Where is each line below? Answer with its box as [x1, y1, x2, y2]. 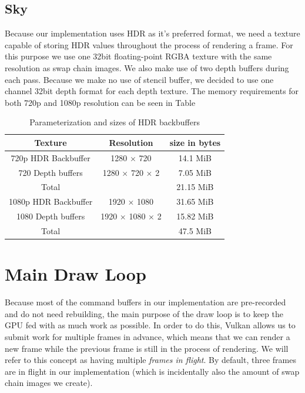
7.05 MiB [178, 166, 212, 178]
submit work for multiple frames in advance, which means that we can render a [5, 331, 290, 343]
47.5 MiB [178, 225, 212, 237]
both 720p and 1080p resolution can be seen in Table [5, 96, 196, 108]
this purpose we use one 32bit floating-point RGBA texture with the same [5, 50, 272, 62]
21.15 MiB [176, 181, 214, 193]
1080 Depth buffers [16, 210, 85, 222]
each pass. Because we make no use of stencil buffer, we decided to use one [5, 73, 274, 85]
